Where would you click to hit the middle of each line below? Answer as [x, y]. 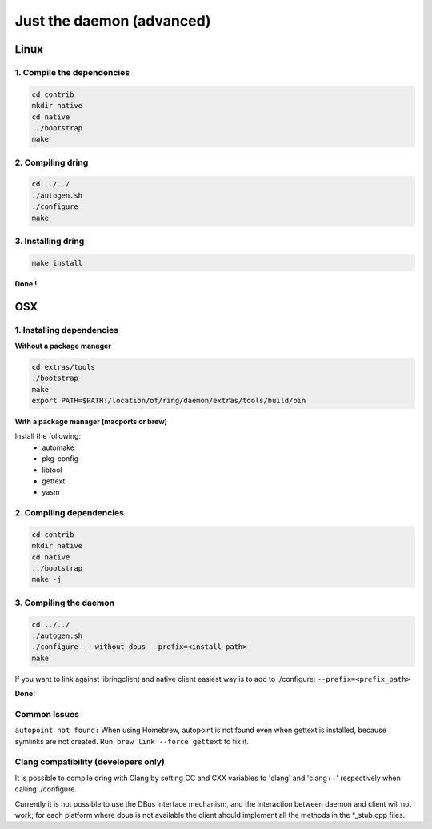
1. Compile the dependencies [72, 72]
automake [58, 447]
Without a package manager [63, 346]
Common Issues [47, 714]
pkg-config [60, 459]
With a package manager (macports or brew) [91, 422]
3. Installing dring [50, 241]
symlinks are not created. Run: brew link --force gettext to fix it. [132, 741]
